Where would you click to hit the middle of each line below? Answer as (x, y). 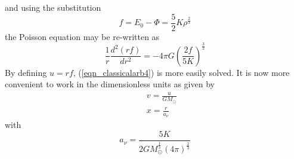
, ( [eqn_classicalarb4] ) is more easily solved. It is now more (181, 72)
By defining (26, 72)
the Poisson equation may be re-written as (82, 36)
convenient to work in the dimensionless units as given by (110, 84)
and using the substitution (53, 7)
